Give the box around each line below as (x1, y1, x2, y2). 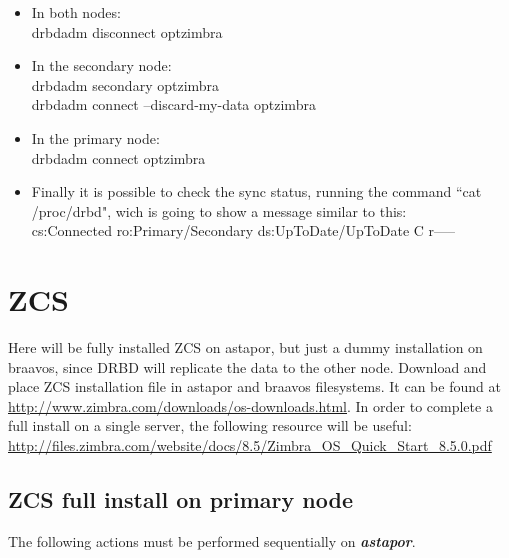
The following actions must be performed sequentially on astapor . (8, 530, 416, 551)
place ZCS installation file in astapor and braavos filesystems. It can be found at (8, 376, 501, 397)
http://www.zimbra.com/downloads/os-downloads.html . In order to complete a (8, 395, 493, 416)
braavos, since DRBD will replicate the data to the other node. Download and (8, 356, 487, 377)
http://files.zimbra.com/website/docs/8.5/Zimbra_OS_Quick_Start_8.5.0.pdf (8, 435, 492, 456)
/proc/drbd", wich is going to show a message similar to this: (31, 200, 407, 221)
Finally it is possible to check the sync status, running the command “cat (31, 181, 482, 202)
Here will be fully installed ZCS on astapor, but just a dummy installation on (8, 337, 483, 358)
